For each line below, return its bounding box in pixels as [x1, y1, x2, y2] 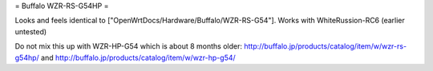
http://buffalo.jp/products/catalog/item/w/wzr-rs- [243, 41, 407, 51]
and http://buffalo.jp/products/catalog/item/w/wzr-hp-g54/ [40, 53, 236, 62]
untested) [14, 26, 47, 36]
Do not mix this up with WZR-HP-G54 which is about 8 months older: [14, 41, 243, 51]
